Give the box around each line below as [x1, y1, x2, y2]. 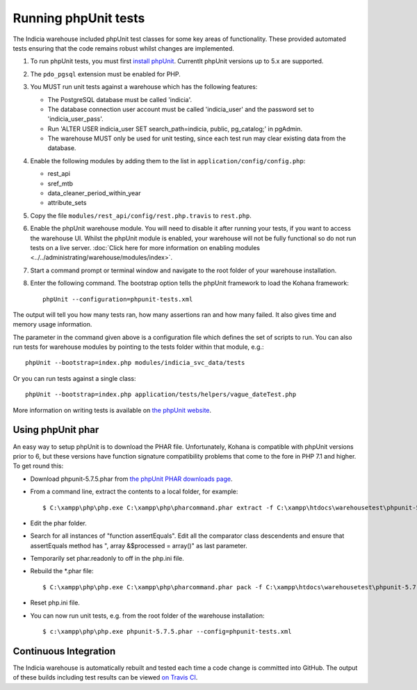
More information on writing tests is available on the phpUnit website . [13, 406, 212, 414]
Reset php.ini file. [30, 598, 80, 607]
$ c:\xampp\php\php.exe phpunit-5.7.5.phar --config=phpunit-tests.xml [42, 627, 292, 636]
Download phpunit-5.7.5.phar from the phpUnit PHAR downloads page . [30, 475, 233, 483]
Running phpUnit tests [13, 10, 145, 26]
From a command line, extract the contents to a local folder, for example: [30, 487, 238, 496]
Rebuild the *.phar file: [30, 567, 94, 575]
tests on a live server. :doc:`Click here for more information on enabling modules [30, 243, 261, 252]
